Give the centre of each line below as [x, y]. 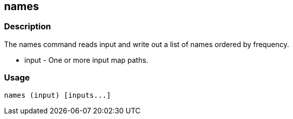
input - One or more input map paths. [86, 60]
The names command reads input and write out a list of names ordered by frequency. [147, 44]
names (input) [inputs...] [58, 95]
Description [28, 27]
